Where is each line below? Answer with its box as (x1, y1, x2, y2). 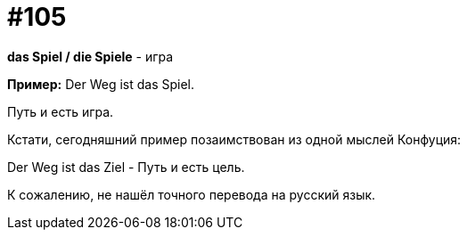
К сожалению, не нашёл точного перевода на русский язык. (7, 186, 376, 202)
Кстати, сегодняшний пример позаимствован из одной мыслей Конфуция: (7, 131, 462, 147)
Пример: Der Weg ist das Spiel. (7, 76, 194, 92)
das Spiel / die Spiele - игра (7, 48, 174, 64)
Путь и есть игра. (7, 103, 114, 119)
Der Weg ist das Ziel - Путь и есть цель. (7, 159, 245, 175)
